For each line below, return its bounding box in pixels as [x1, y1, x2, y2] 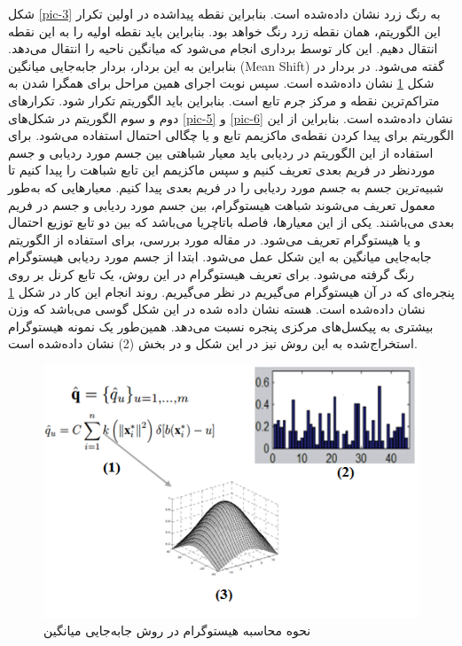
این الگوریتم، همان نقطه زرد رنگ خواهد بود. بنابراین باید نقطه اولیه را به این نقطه [8, 21, 441, 40]
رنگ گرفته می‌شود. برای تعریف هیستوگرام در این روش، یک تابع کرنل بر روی [8, 264, 415, 283]
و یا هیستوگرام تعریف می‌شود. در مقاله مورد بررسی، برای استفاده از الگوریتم [8, 230, 421, 248]
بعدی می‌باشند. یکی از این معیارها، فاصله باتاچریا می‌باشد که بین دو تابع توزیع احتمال [8, 213, 455, 231]
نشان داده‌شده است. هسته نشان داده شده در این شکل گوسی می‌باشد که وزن [8, 300, 426, 318]
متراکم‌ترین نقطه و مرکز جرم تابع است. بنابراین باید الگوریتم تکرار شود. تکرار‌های [8, 90, 440, 109]
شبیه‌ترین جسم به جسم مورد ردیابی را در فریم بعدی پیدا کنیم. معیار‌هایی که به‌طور [8, 177, 444, 196]
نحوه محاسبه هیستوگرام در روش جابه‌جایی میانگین [43, 621, 311, 640]
